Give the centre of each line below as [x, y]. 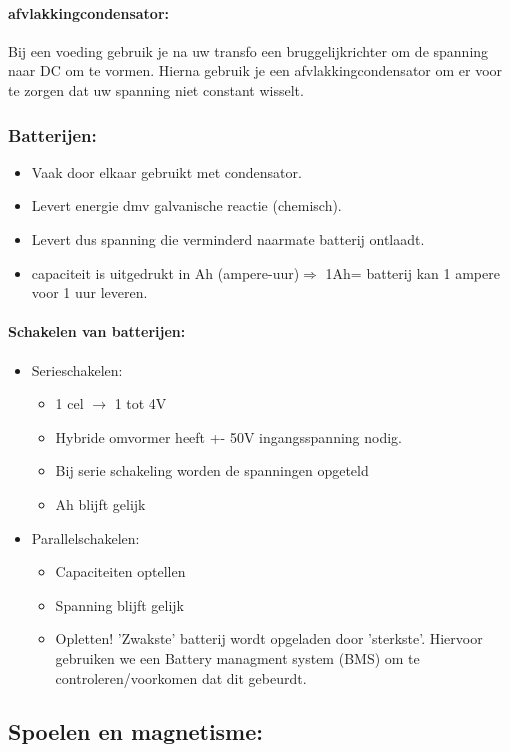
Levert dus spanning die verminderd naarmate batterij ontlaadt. [228, 238]
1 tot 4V [140, 403]
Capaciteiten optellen [120, 571]
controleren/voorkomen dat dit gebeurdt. [181, 677]
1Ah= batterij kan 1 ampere [412, 272]
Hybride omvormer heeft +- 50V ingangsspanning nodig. [229, 436]
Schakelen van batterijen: [97, 331]
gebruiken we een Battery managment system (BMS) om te [237, 657]
